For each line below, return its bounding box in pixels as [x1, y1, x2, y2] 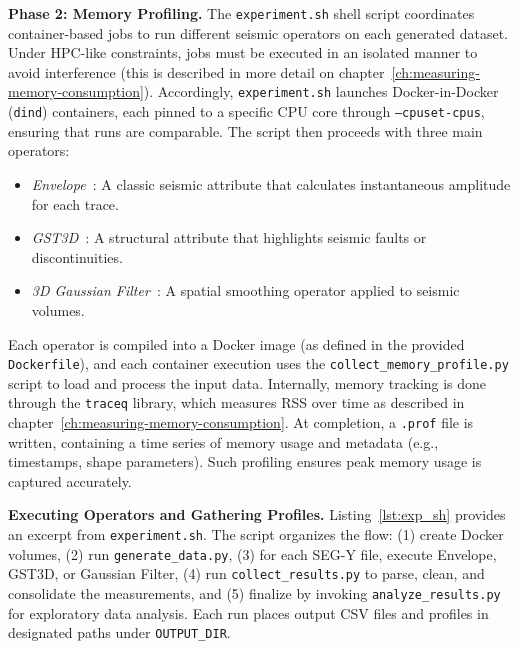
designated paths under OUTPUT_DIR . [8, 622, 231, 643]
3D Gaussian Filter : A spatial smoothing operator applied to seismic [31, 280, 460, 301]
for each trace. [31, 193, 119, 214]
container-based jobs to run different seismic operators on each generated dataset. [8, 22, 508, 43]
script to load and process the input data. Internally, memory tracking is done [8, 372, 487, 393]
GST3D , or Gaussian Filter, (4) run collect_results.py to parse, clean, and [8, 563, 485, 584]
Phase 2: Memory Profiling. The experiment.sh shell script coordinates [8, 3, 475, 23]
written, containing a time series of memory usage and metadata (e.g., [8, 431, 439, 452]
